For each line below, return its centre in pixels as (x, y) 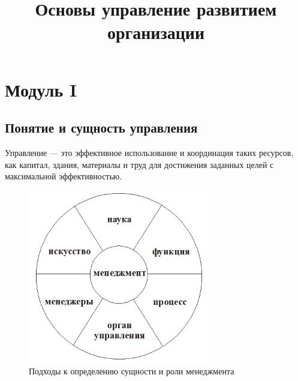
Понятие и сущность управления (101, 127)
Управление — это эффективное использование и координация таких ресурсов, (149, 152)
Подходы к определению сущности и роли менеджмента (132, 371)
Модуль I (41, 89)
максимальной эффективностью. (64, 176)
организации (156, 32)
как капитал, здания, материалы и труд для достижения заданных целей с (139, 164)
